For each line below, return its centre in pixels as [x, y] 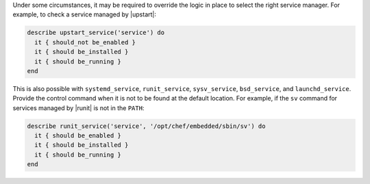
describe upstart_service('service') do [96, 33]
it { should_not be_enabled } [85, 42]
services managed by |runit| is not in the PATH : [78, 108]
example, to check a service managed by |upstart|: [85, 14]
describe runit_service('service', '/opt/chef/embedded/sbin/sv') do [146, 126]
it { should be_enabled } [78, 136]
